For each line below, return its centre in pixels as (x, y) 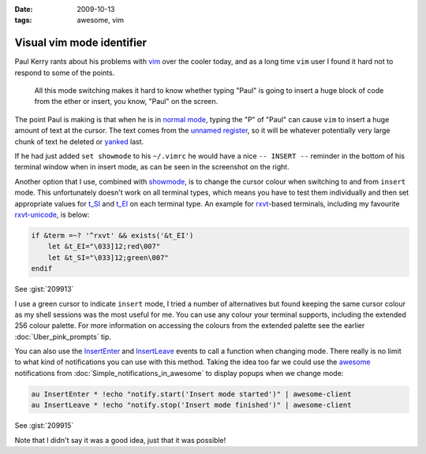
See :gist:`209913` (44, 289)
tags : (23, 20)
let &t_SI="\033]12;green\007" (108, 257)
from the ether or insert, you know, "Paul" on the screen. (126, 102)
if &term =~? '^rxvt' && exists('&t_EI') (112, 235)
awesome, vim (100, 20)
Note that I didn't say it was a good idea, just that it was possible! (120, 440)
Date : (24, 9)
